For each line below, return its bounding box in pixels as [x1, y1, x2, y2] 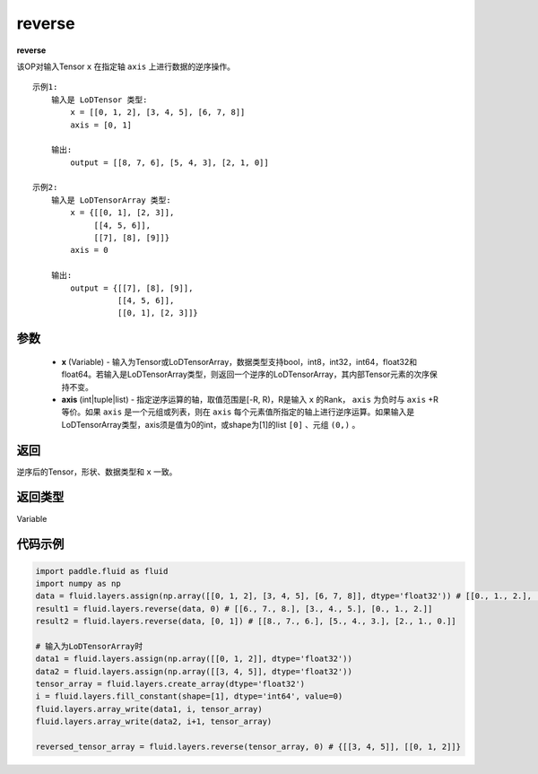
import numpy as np [35, 578, 121, 588]
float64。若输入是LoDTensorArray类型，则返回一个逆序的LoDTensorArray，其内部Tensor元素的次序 [61, 369, 430, 380]
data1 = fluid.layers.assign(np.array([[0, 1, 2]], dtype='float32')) [35, 654, 353, 664]
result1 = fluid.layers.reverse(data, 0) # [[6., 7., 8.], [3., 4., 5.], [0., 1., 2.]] [35, 604, 433, 613]
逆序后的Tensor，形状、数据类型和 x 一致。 [16, 466, 178, 477]
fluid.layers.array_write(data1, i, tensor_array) [35, 704, 264, 714]
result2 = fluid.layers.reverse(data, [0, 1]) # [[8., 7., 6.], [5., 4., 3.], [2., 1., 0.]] [35, 616, 456, 627]
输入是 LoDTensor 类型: [50, 94, 148, 105]
